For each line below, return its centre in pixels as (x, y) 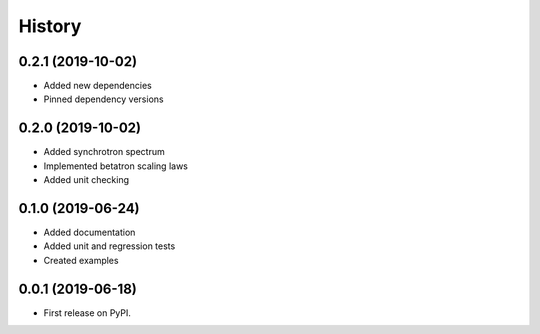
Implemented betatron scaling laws (116, 166)
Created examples (81, 260)
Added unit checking (86, 180)
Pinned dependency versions (103, 99)
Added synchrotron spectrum (104, 152)
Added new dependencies (97, 86)
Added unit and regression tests (109, 246)
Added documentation (89, 232)
